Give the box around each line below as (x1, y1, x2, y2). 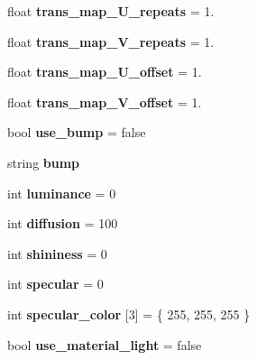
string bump (7, 152, 80, 171)
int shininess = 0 (7, 244, 107, 263)
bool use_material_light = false (7, 335, 202, 354)
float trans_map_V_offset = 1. (7, 92, 202, 111)
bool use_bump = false (7, 123, 146, 142)
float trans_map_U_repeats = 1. (7, 2, 215, 20)
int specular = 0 (7, 274, 104, 293)
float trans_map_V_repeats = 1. (7, 32, 215, 51)
